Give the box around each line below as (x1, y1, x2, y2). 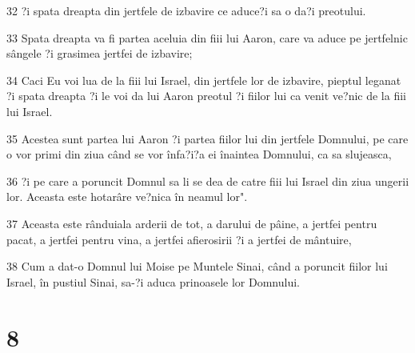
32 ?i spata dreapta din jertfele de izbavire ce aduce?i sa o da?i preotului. (6, 2, 366, 18)
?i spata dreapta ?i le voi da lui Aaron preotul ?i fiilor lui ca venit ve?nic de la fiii (6, 87, 406, 104)
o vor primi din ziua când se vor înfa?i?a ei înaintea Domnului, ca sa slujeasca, (6, 146, 392, 162)
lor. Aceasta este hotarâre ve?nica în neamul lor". (6, 188, 248, 205)
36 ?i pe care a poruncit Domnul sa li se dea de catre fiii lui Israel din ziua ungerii (6, 172, 409, 189)
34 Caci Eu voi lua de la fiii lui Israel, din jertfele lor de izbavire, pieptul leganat (6, 71, 401, 88)
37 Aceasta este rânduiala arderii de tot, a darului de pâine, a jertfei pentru (6, 215, 377, 231)
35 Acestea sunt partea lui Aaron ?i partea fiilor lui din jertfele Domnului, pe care (6, 130, 409, 146)
